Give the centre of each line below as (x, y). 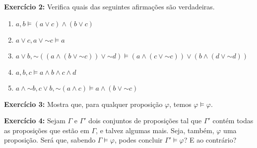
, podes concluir (138, 140)
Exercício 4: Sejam (35, 121)
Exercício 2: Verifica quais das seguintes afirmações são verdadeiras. (109, 6)
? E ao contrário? (210, 140)
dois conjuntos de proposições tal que (145, 121)
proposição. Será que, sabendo (50, 140)
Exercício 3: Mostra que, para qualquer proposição (83, 104)
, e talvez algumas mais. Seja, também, (155, 130)
